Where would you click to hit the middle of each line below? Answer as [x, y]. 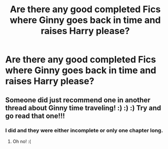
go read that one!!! [35, 116]
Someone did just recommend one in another [78, 100]
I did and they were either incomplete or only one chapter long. [84, 130]
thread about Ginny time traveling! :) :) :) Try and [83, 108]
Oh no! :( [22, 141]
